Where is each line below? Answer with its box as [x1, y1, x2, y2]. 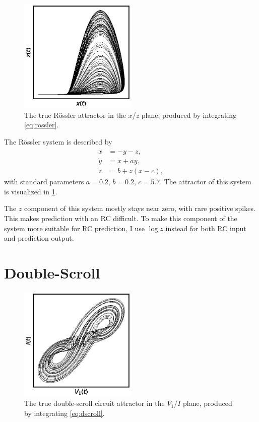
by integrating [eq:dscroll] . [24, 407, 105, 418]
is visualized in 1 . [4, 186, 57, 196]
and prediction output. [4, 233, 74, 243]
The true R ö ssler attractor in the [24, 109, 126, 120]
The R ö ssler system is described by [4, 136, 112, 147]
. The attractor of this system [160, 176, 251, 187]
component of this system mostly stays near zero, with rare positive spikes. [24, 203, 255, 214]
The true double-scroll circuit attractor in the [24, 398, 165, 408]
